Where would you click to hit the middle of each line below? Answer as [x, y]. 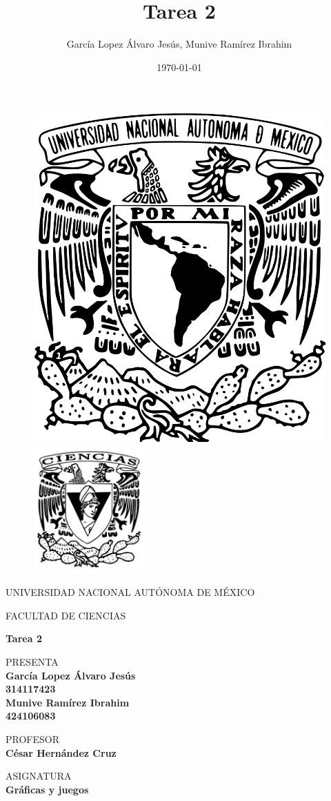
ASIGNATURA [39, 776]
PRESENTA [32, 661]
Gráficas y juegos [47, 789]
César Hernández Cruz [61, 752]
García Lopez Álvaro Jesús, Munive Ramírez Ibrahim [179, 44]
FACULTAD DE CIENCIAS [66, 615]
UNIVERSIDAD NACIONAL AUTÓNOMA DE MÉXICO [130, 592]
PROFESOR [32, 739]
